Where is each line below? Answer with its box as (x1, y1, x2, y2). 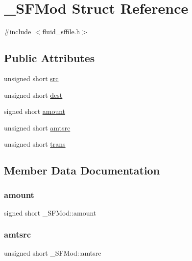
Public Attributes (4, 50, 95, 65)
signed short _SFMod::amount (4, 207, 96, 217)
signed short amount (4, 106, 66, 116)
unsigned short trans (4, 139, 66, 149)
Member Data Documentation (4, 163, 160, 178)
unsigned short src (4, 73, 59, 83)
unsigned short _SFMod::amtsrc (4, 247, 101, 258)
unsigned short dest (4, 89, 63, 100)
